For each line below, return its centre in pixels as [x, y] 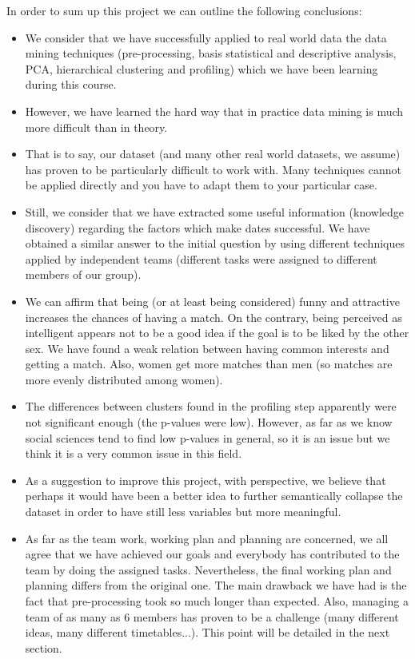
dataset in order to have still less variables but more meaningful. [183, 512]
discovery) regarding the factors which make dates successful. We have [198, 227]
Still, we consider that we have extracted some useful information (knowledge [215, 211]
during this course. [71, 84]
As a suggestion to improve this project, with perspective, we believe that [206, 480]
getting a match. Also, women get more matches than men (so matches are [209, 364]
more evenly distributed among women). [124, 379]
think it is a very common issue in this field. [134, 453]
